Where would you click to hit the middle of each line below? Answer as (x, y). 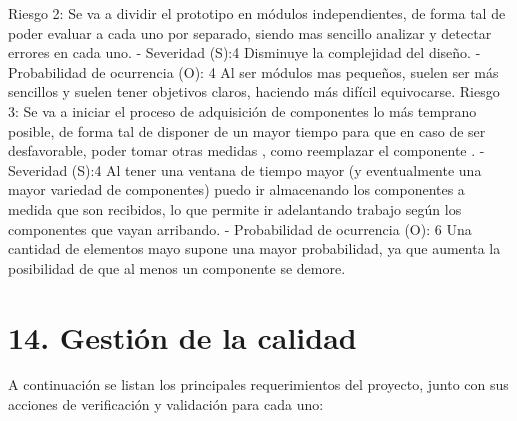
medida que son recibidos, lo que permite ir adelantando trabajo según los (235, 208)
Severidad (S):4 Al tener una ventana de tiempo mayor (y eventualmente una (245, 169)
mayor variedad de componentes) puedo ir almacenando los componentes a (236, 189)
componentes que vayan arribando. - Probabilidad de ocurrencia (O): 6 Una (240, 228)
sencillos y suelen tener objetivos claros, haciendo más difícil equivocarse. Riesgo (254, 91)
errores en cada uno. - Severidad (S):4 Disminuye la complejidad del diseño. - (244, 52)
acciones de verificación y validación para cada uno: (166, 404)
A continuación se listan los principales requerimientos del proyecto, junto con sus (258, 384)
